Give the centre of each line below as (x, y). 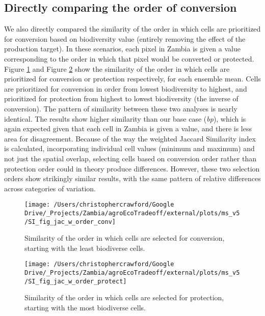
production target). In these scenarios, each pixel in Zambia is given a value (122, 49)
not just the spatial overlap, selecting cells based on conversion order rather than (130, 158)
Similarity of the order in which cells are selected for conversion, (125, 238)
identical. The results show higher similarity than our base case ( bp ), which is (125, 118)
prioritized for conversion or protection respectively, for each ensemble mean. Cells (132, 79)
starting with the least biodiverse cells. (85, 248)
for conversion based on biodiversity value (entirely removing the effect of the (125, 38)
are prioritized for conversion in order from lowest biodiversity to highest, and (126, 88)
